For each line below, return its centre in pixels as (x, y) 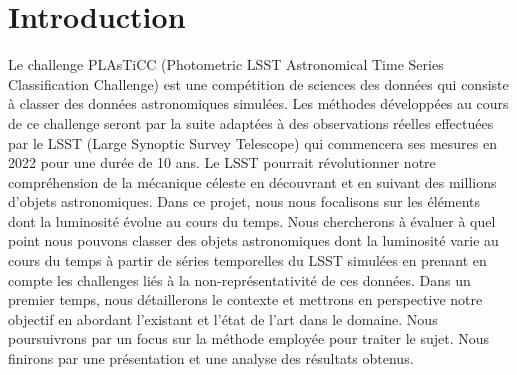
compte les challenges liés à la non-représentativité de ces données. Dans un (239, 279)
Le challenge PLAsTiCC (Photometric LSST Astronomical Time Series (226, 64)
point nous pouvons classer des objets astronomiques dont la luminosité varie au (253, 240)
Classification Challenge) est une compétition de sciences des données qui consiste (258, 83)
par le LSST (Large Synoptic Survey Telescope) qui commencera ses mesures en (252, 142)
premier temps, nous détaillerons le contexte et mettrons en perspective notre (245, 299)
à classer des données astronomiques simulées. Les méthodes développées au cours (258, 103)
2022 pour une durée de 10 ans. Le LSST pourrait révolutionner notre (222, 162)
